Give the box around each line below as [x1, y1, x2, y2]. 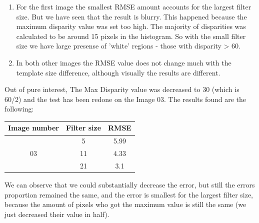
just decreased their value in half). [4, 208, 109, 219]
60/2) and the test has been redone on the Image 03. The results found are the [4, 93, 246, 104]
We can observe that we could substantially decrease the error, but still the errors [4, 179, 255, 190]
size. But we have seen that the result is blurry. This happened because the [16, 11, 247, 21]
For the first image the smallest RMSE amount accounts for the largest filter [16, 1, 251, 11]
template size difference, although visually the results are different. [16, 67, 220, 77]
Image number [8, 122, 59, 133]
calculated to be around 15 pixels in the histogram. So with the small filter [16, 30, 246, 41]
